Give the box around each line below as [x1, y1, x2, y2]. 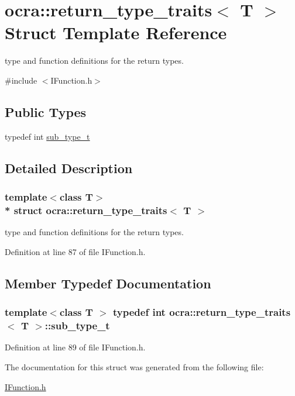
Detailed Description [5, 159, 133, 177]
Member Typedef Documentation [5, 274, 211, 292]
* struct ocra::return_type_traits [5, 202, 167, 217]
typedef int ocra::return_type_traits [113, 305, 291, 319]
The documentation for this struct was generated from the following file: [5, 360, 264, 373]
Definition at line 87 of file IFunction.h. [5, 245, 146, 257]
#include [5, 74, 37, 86]
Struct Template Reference [5, 20, 227, 44]
